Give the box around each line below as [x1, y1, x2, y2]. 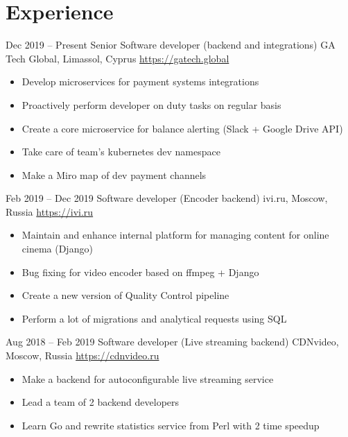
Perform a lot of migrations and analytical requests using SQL [21, 311, 287, 325]
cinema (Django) [21, 241, 93, 256]
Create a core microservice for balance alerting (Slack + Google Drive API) [21, 121, 343, 135]
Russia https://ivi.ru [6, 204, 94, 218]
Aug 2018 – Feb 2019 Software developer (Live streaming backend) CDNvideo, [6, 334, 339, 349]
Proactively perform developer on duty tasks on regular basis [21, 97, 281, 112]
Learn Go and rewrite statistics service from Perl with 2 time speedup [21, 418, 320, 432]
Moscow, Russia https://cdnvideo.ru [6, 348, 159, 363]
